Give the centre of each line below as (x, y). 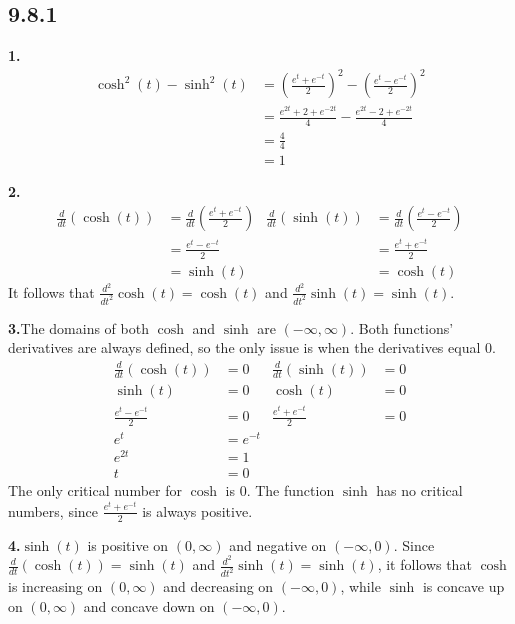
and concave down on (149, 605)
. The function (290, 490)
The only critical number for (95, 490)
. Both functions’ (402, 327)
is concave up (463, 586)
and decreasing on (218, 586)
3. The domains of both (78, 327)
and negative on (278, 544)
